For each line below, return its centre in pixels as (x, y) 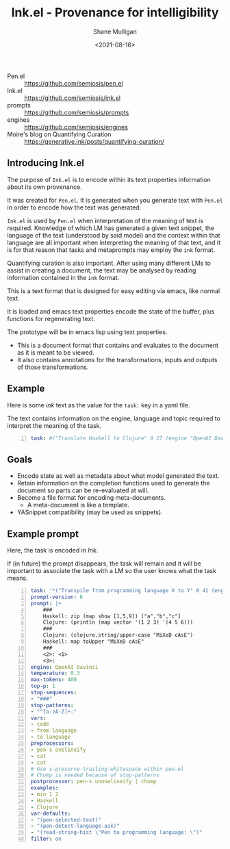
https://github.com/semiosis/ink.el (73, 98)
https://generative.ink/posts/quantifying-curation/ (94, 141)
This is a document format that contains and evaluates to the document (118, 345)
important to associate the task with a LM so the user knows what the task (112, 571)
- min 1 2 (44, 795)
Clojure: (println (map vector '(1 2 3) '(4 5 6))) (118, 622)
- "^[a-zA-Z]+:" (54, 711)
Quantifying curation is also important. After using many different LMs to (109, 263)
